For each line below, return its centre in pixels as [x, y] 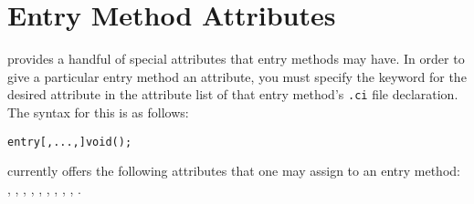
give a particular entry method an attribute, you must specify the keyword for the [237, 76]
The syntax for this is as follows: [98, 112]
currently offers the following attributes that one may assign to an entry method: [234, 171]
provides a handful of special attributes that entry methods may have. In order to [236, 59]
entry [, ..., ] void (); [70, 142]
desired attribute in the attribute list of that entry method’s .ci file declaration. [233, 94]
